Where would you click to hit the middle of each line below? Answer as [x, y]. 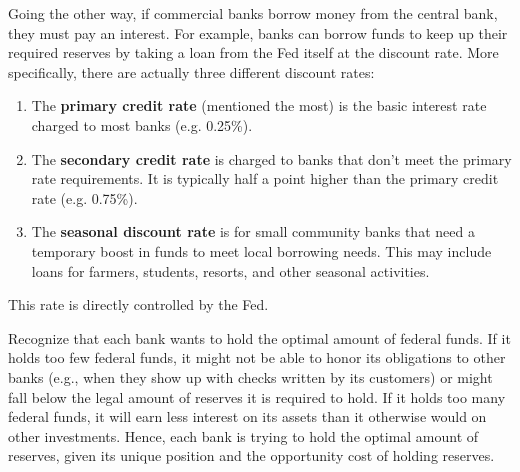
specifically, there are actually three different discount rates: [191, 71]
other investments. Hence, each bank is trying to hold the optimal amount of [243, 435]
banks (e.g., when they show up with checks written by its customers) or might [250, 376]
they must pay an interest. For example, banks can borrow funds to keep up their [258, 32]
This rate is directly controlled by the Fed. [138, 304]
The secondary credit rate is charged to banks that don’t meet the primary [271, 158]
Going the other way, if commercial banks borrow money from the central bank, [253, 13]
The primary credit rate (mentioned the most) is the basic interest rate [259, 105]
